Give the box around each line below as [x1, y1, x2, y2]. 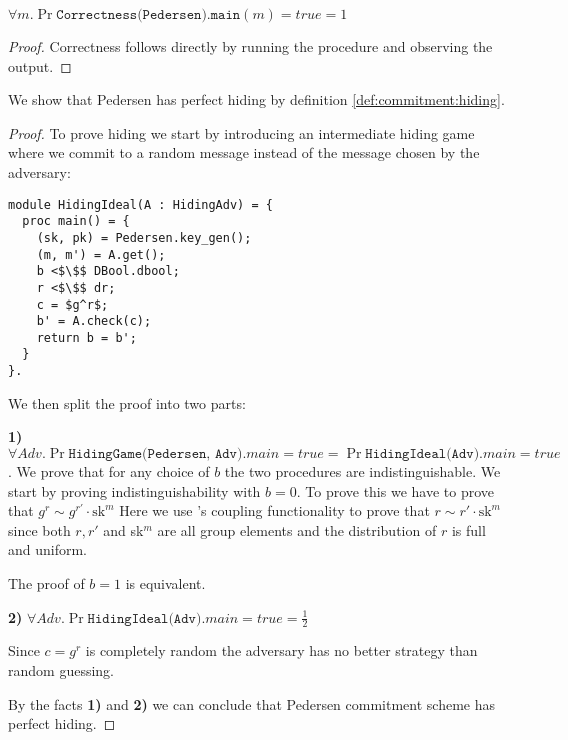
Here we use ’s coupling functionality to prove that [119, 500, 430, 521]
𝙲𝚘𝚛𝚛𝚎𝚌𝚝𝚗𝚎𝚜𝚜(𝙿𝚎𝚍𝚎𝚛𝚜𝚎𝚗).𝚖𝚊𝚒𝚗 [56, 8, 241, 22]
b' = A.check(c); [36, 314, 152, 329]
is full [451, 519, 486, 540]
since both [8, 519, 71, 540]
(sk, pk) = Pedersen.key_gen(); [36, 230, 252, 245]
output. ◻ [8, 55, 72, 76]
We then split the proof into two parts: [8, 392, 246, 413]
